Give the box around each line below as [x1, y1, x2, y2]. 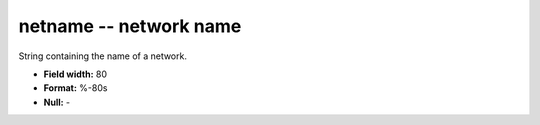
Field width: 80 [43, 68, 108, 80]
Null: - [43, 96, 71, 108]
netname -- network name [18, 15, 242, 37]
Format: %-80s [43, 82, 108, 94]
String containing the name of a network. [18, 50, 187, 62]
